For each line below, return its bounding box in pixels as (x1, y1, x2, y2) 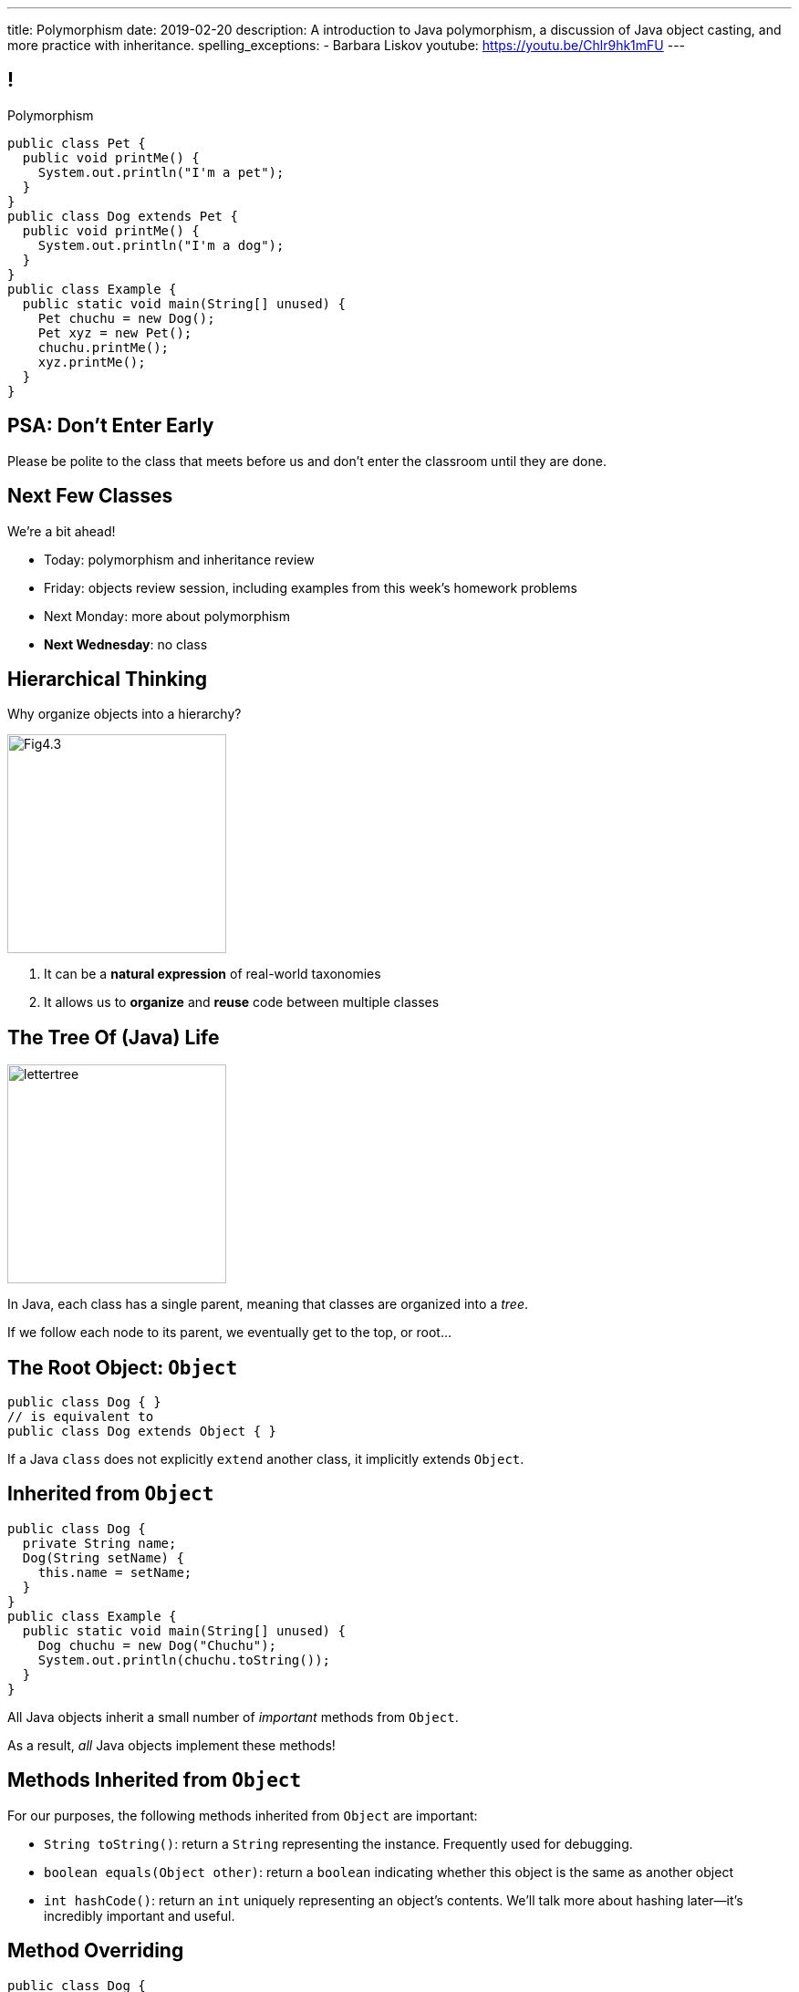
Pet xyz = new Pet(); (37, 325, 192, 340)
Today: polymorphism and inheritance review (44, 551, 315, 567)
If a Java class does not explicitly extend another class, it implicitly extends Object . (7, 1451, 524, 1468)
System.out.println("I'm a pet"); (37, 164, 285, 180)
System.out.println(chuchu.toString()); (37, 1652, 331, 1667)
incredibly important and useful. (44, 1907, 235, 1924)
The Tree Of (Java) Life (7, 1025, 220, 1049)
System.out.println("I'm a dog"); (37, 237, 285, 253)
